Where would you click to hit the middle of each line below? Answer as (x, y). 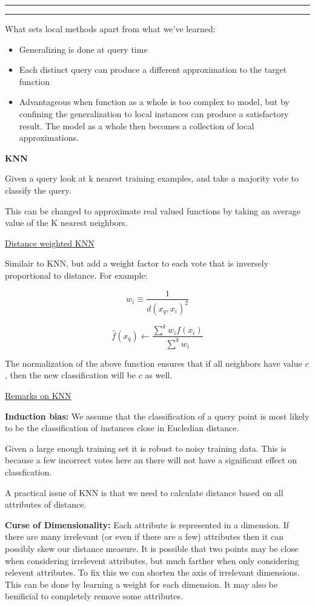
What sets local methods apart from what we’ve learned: (110, 29)
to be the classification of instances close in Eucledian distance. (122, 428)
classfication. (28, 472)
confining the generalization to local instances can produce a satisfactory (154, 113)
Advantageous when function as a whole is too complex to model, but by (154, 102)
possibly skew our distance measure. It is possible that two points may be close (152, 548)
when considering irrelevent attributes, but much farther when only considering (152, 560)
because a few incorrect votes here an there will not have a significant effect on (151, 460)
